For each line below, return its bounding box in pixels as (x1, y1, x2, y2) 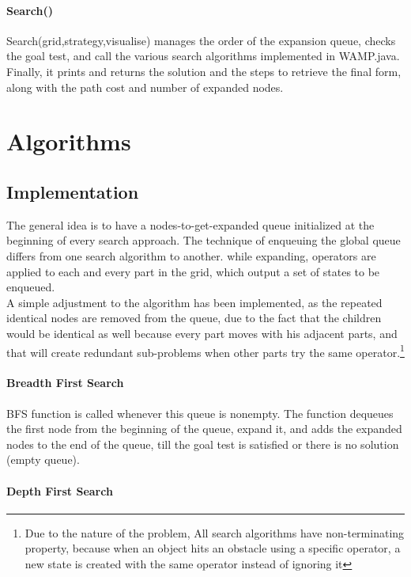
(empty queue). (6, 451, 80, 468)
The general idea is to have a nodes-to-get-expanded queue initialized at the (6, 216, 375, 233)
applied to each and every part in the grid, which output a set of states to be (6, 263, 380, 279)
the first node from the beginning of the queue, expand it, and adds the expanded (6, 420, 402, 437)
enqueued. (6, 279, 55, 295)
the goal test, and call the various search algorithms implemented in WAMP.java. (6, 47, 400, 64)
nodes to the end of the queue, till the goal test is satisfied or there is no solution (6, 435, 399, 452)
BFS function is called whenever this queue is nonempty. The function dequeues (6, 404, 394, 421)
